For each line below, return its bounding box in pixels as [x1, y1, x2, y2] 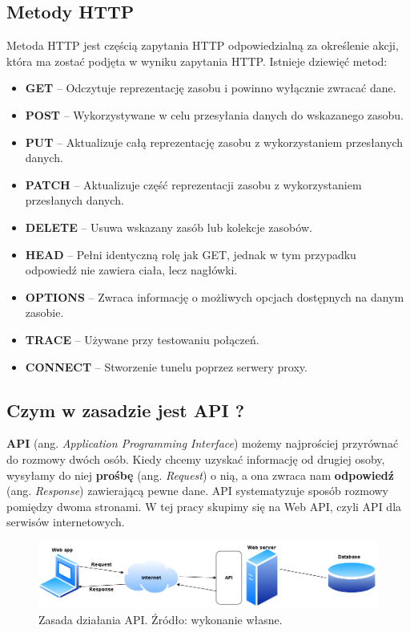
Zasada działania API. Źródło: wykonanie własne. [38, 611, 283, 628]
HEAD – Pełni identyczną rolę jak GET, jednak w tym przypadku [25, 245, 356, 262]
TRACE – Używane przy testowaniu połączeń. [25, 331, 259, 347]
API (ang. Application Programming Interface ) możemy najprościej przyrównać [6, 435, 399, 452]
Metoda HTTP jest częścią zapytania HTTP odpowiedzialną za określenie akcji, [6, 37, 399, 54]
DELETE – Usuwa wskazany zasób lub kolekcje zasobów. [25, 218, 312, 235]
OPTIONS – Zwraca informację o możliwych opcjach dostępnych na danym [25, 288, 404, 305]
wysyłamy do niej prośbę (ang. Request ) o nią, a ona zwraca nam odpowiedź [6, 466, 394, 483]
